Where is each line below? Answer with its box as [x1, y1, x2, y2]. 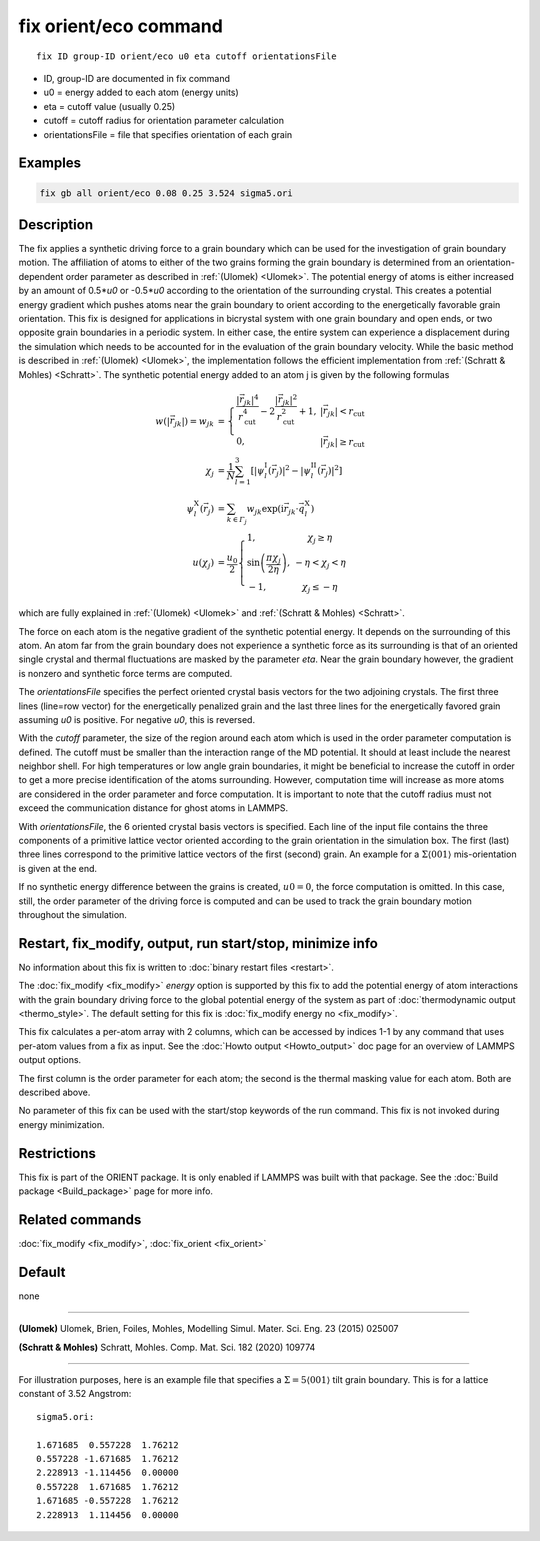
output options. [18, 1054, 82, 1066]
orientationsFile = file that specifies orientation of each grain [43, 128, 293, 140]
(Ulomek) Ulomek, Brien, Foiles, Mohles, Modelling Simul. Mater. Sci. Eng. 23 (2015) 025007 [18, 1323, 399, 1335]
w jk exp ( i [246, 503, 285, 517]
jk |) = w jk [174, 415, 215, 429]
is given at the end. [18, 862, 98, 874]
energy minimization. [18, 1118, 105, 1130]
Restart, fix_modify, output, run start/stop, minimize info [18, 935, 379, 952]
